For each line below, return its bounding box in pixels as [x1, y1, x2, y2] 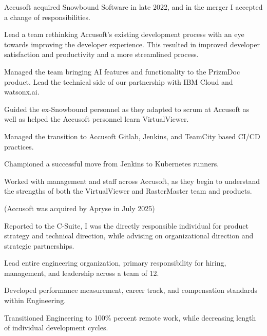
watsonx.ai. [4, 86, 40, 97]
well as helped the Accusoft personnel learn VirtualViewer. [4, 114, 189, 124]
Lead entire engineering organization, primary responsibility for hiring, [4, 257, 226, 268]
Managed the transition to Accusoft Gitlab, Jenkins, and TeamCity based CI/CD [4, 130, 260, 141]
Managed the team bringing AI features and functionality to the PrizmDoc [4, 66, 240, 77]
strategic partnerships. [4, 240, 74, 251]
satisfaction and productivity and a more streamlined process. [4, 49, 199, 60]
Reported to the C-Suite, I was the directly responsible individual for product [4, 220, 249, 231]
